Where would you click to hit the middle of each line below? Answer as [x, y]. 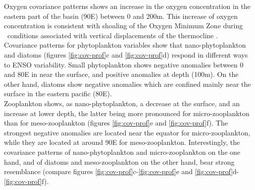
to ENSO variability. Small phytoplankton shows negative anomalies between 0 [124, 64]
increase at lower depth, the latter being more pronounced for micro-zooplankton [127, 113]
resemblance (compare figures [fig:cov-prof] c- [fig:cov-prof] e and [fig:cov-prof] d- [122, 171]
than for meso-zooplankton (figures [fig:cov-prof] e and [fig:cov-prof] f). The [116, 123]
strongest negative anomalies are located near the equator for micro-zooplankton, [127, 132]
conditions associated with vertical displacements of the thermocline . [113, 35]
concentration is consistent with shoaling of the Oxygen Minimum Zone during [124, 26]
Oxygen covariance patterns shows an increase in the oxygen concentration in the [127, 6]
